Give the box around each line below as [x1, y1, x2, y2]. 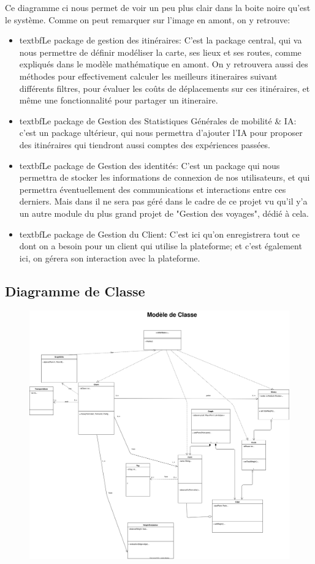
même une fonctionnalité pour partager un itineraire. [19, 94, 218, 107]
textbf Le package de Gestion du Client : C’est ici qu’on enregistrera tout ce [19, 227, 300, 240]
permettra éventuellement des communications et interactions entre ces [19, 182, 286, 195]
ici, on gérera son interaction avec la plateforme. [19, 251, 200, 264]
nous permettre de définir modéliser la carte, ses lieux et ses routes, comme [19, 45, 302, 58]
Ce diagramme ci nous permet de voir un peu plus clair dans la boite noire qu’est [5, 1, 311, 13]
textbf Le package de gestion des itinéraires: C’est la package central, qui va [19, 34, 302, 47]
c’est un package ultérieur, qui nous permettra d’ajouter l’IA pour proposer [19, 126, 303, 139]
